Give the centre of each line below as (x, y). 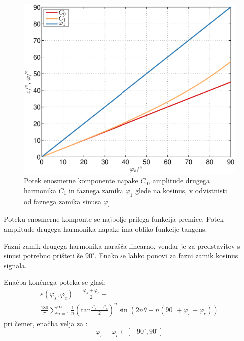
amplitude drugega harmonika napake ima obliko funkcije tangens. (106, 228)
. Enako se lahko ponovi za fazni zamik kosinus (166, 255)
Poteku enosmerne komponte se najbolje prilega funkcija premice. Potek (114, 219)
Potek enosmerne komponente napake (81, 180)
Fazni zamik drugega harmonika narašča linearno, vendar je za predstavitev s (122, 245)
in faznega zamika (96, 190)
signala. (15, 265)
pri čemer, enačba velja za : (46, 323)
